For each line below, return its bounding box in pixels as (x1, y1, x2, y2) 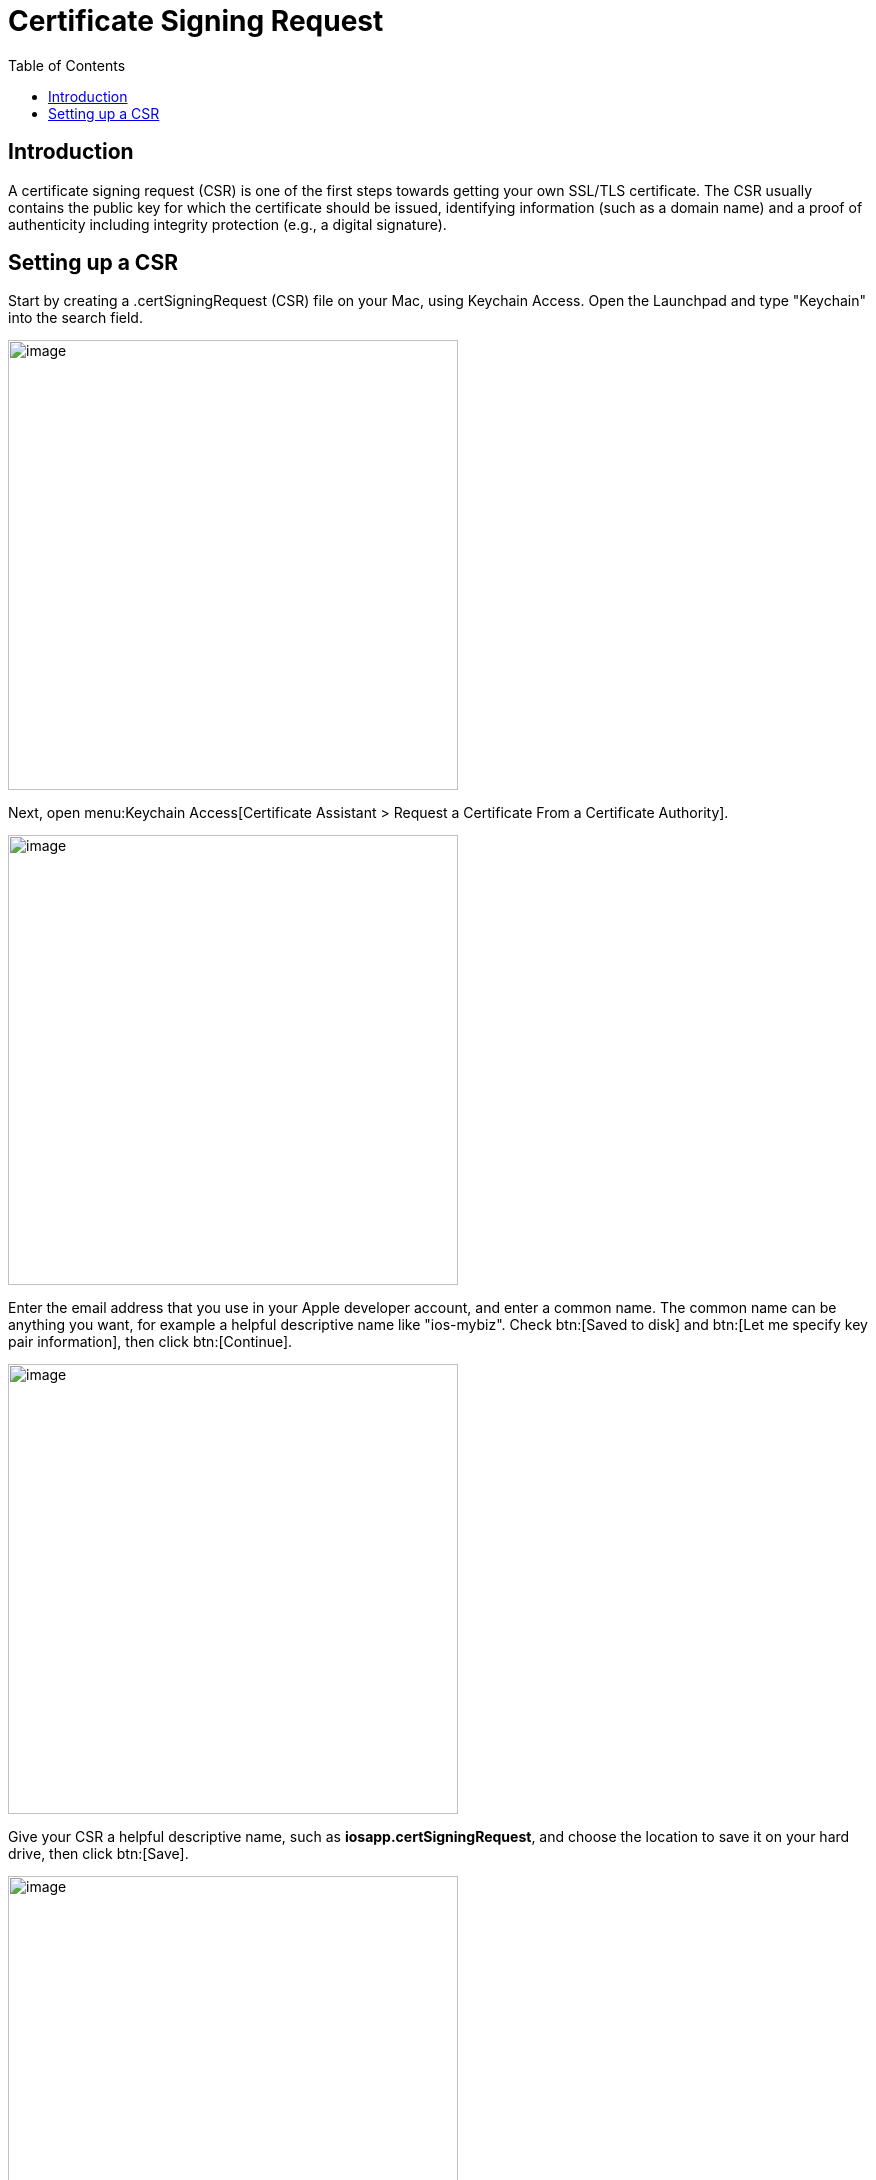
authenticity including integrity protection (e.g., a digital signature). (8, 215, 447, 233)
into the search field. (8, 309, 143, 327)
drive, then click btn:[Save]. (8, 1845, 189, 1863)
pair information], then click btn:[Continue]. (8, 1333, 293, 1351)
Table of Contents (8, 56, 126, 74)
